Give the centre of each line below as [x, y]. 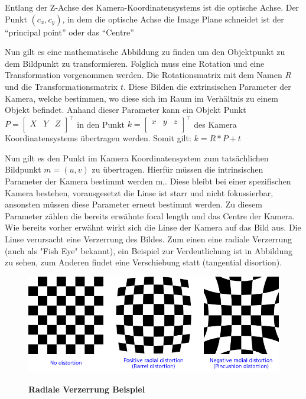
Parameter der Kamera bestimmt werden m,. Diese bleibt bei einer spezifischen [148, 181]
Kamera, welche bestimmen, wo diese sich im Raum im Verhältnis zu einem [141, 98]
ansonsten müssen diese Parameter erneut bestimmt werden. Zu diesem [134, 204]
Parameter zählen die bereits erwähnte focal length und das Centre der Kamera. [150, 215]
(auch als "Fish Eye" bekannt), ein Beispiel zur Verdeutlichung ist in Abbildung [149, 250]
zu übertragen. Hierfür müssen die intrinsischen [178, 169]
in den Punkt [101, 124]
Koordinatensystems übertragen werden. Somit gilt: [98, 138]
